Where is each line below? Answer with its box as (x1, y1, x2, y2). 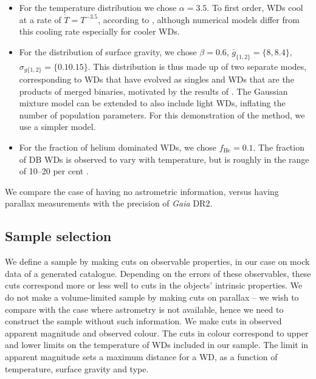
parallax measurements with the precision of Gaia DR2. (5, 197, 213, 210)
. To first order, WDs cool (207, 1, 303, 13)
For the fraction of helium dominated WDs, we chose (19, 141, 216, 153)
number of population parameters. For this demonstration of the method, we (19, 108, 305, 121)
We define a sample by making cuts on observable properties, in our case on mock (5, 255, 310, 268)
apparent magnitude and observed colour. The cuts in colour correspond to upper (5, 326, 309, 339)
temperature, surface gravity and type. (5, 362, 149, 375)
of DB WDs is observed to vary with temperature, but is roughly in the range (19, 152, 309, 165)
